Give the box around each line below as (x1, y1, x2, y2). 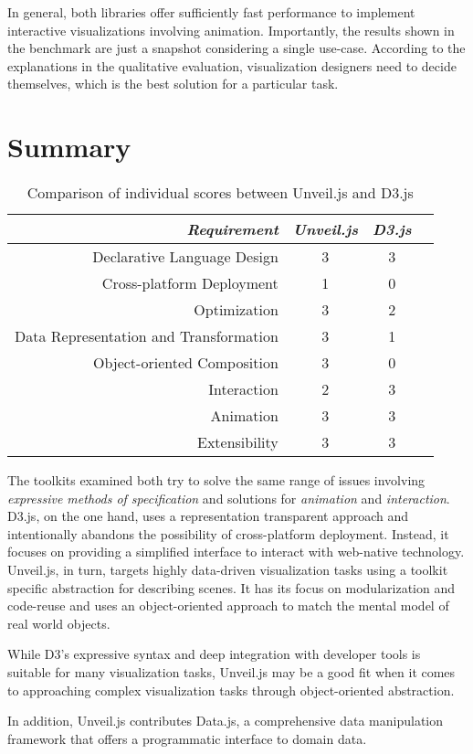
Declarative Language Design (92, 246, 279, 268)
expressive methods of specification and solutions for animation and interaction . (7, 488, 450, 507)
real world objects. (7, 613, 110, 632)
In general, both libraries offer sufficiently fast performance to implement (7, 3, 415, 21)
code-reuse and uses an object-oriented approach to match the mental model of (7, 596, 449, 615)
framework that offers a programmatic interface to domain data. (7, 728, 367, 748)
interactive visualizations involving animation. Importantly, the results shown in (7, 20, 455, 39)
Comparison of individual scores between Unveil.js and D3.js (26, 182, 414, 204)
